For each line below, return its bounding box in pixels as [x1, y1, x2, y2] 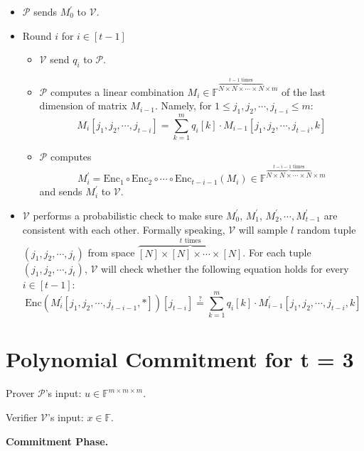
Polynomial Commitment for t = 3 [6, 344, 354, 374]
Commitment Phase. [6, 433, 109, 448]
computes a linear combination [50, 84, 184, 99]
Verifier [6, 410, 38, 424]
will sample [238, 222, 288, 237]
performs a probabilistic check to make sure [33, 207, 223, 222]
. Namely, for [155, 98, 212, 113]
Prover [6, 386, 35, 401]
